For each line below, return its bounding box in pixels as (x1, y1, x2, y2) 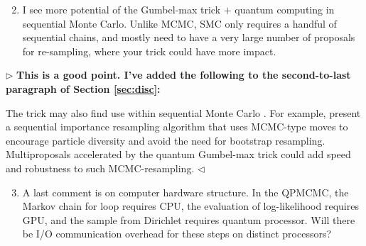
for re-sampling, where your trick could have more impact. (22, 43, 276, 58)
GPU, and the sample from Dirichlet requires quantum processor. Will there (22, 212, 355, 227)
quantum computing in (235, 2, 335, 16)
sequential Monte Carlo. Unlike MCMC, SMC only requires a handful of (22, 16, 337, 30)
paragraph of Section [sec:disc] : (6, 81, 161, 96)
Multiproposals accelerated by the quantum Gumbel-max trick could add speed (6, 147, 351, 162)
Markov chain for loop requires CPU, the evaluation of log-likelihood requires (22, 199, 359, 213)
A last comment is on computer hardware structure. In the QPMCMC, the (22, 184, 349, 199)
